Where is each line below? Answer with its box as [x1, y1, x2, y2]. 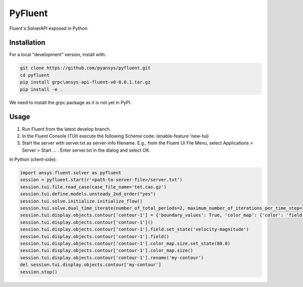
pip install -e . [20, 86, 63, 92]
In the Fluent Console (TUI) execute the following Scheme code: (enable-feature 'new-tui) [22, 133, 209, 139]
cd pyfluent [20, 72, 50, 78]
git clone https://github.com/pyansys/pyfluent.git [20, 65, 151, 71]
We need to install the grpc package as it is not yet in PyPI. [9, 99, 132, 106]
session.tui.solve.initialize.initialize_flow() [20, 198, 143, 204]
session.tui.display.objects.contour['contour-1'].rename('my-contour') [20, 255, 204, 260]
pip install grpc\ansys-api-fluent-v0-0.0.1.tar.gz [20, 79, 151, 85]
